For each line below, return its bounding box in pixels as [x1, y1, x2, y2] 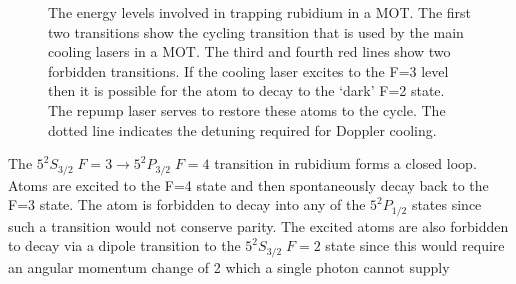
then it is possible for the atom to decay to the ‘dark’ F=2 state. [48, 80, 445, 101]
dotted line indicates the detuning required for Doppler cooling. [48, 119, 437, 140]
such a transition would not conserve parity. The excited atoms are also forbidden [8, 215, 509, 236]
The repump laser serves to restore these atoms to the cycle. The [48, 99, 446, 120]
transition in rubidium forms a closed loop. [214, 153, 477, 174]
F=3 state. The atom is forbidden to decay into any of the [8, 194, 366, 215]
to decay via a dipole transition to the [8, 235, 241, 256]
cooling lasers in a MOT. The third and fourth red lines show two [48, 41, 451, 62]
